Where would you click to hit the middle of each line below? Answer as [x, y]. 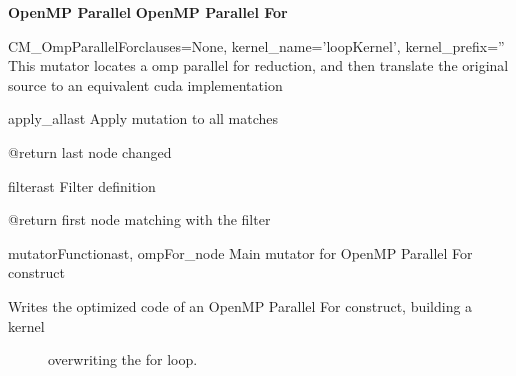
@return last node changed [90, 151]
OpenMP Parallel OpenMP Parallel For [148, 12]
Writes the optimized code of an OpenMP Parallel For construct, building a [240, 305]
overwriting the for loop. [123, 359]
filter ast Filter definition [82, 185]
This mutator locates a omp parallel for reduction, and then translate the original [258, 65]
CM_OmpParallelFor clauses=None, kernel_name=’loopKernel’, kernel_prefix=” [256, 45]
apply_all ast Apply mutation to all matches [143, 118]
